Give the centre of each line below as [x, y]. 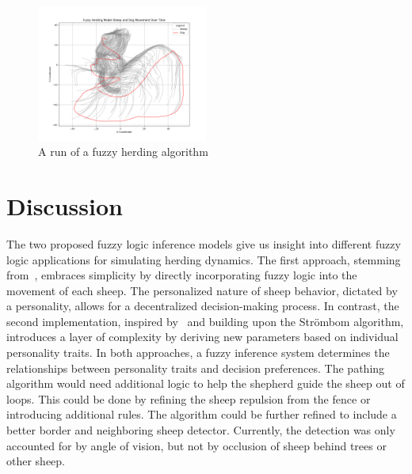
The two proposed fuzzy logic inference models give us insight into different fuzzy [204, 243]
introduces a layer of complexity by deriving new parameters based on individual [202, 337]
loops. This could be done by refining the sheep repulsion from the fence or [189, 398]
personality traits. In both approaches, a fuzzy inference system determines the [198, 353]
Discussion [65, 205]
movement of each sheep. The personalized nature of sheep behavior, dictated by [202, 290]
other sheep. [36, 461]
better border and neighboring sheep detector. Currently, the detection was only [201, 430]
